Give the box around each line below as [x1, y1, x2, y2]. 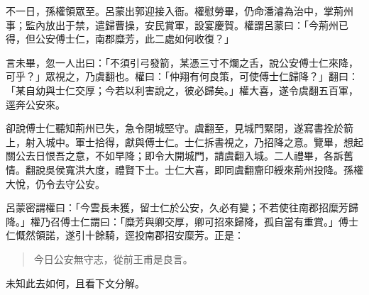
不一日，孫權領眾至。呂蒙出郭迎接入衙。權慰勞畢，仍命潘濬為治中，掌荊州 [6, 4, 353, 18]
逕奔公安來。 [6, 96, 65, 111]
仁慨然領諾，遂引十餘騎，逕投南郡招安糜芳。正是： [6, 228, 244, 243]
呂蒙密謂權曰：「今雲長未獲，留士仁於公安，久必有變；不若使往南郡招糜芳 [6, 200, 348, 215]
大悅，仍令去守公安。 [6, 176, 105, 191]
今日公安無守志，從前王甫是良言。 [33, 251, 193, 266]
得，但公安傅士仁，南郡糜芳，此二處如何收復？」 [6, 31, 234, 46]
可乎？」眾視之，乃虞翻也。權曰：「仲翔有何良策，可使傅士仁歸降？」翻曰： [6, 69, 358, 84]
